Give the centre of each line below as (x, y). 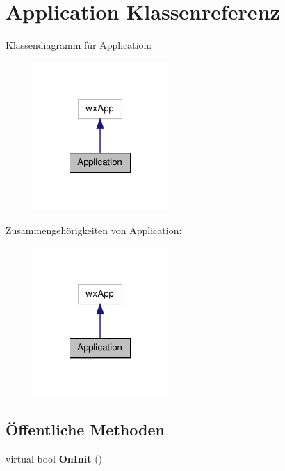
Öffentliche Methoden (85, 430)
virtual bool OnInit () (54, 459)
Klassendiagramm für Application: (79, 45)
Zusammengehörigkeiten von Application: (94, 230)
